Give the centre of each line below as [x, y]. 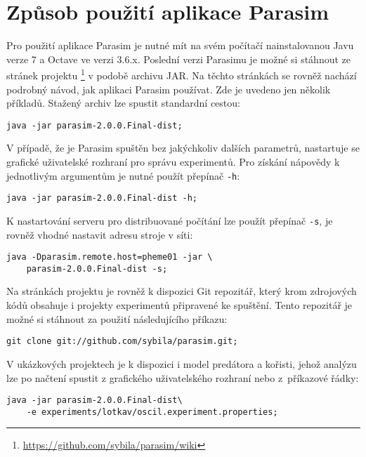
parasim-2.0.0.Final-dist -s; [97, 269]
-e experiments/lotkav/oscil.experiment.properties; [152, 412]
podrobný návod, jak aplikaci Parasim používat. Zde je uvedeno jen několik [169, 89]
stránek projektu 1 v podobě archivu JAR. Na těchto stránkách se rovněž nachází [182, 74]
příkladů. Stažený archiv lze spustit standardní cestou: [123, 103]
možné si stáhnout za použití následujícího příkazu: [117, 318]
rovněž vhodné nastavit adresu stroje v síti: [100, 234]
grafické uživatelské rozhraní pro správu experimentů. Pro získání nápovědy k [173, 161]
